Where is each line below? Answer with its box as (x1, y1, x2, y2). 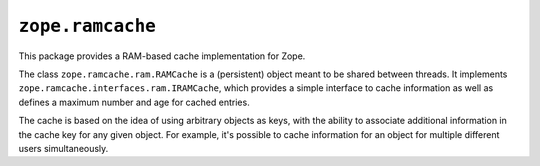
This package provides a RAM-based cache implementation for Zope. (18, 50, 306, 62)
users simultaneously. (18, 142, 109, 154)
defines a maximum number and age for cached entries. (18, 96, 250, 108)
